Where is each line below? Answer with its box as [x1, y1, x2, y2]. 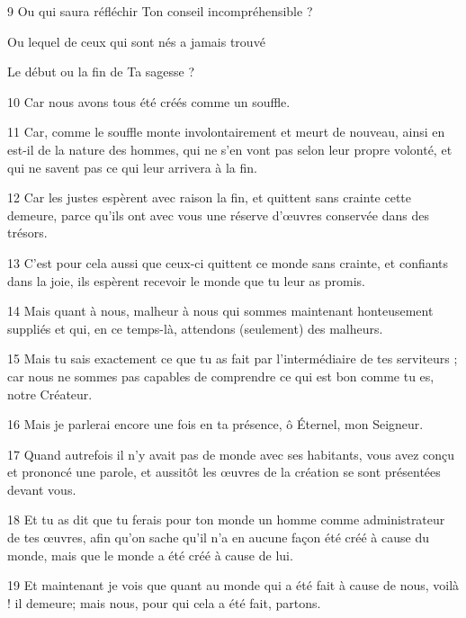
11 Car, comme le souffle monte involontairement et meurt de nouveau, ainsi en [7, 122, 445, 141]
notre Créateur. [7, 384, 93, 403]
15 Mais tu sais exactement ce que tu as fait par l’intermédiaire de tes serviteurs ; [7, 349, 458, 368]
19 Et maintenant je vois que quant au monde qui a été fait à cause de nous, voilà [7, 576, 460, 595]
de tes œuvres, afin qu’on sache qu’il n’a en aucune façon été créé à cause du [7, 528, 429, 547]
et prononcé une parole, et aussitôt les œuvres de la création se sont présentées [7, 462, 441, 481]
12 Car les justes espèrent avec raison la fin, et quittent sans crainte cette [7, 188, 412, 207]
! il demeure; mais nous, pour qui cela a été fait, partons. [7, 593, 321, 612]
